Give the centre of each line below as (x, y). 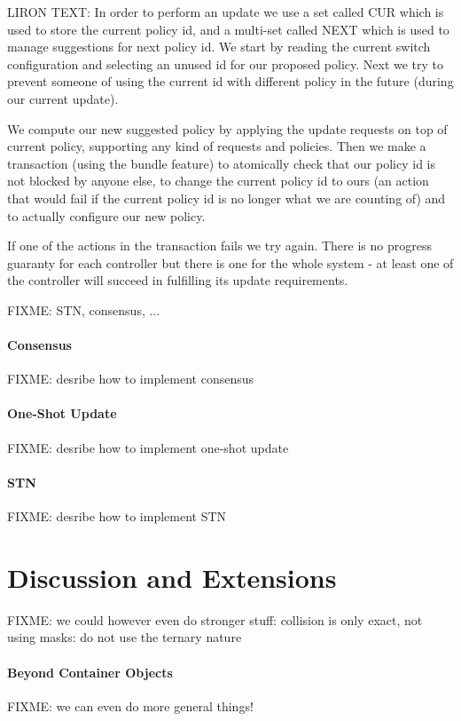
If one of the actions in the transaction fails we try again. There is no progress (219, 246)
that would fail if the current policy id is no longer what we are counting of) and (227, 198)
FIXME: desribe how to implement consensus (130, 379)
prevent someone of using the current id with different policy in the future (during (230, 81)
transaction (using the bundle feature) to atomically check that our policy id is (221, 163)
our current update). (63, 98)
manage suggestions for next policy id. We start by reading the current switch (219, 47)
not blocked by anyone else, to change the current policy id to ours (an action (218, 181)
